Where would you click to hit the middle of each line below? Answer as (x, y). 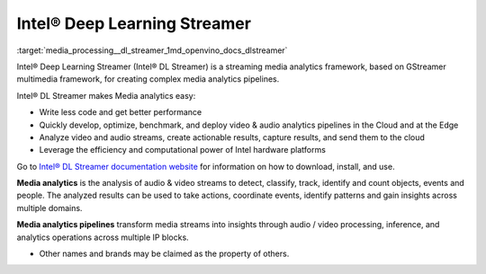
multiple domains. (49, 208)
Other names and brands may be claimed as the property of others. (164, 254)
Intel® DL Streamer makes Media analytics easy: (106, 95)
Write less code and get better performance (121, 112)
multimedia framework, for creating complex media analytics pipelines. (148, 79)
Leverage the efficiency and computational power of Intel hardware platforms (182, 150)
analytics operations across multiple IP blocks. (103, 237)
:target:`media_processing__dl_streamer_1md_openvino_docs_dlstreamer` (152, 50)
